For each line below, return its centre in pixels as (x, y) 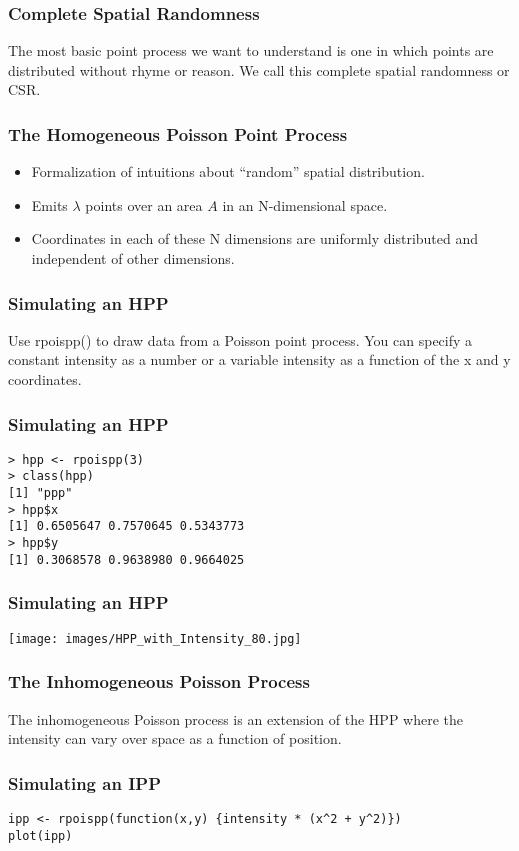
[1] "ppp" (40, 493)
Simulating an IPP (85, 782)
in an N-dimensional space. (305, 204)
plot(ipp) (40, 835)
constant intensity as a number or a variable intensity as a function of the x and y (259, 359)
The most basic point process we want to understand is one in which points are (251, 50)
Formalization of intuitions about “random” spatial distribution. (228, 171)
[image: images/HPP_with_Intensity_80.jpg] (155, 638)
